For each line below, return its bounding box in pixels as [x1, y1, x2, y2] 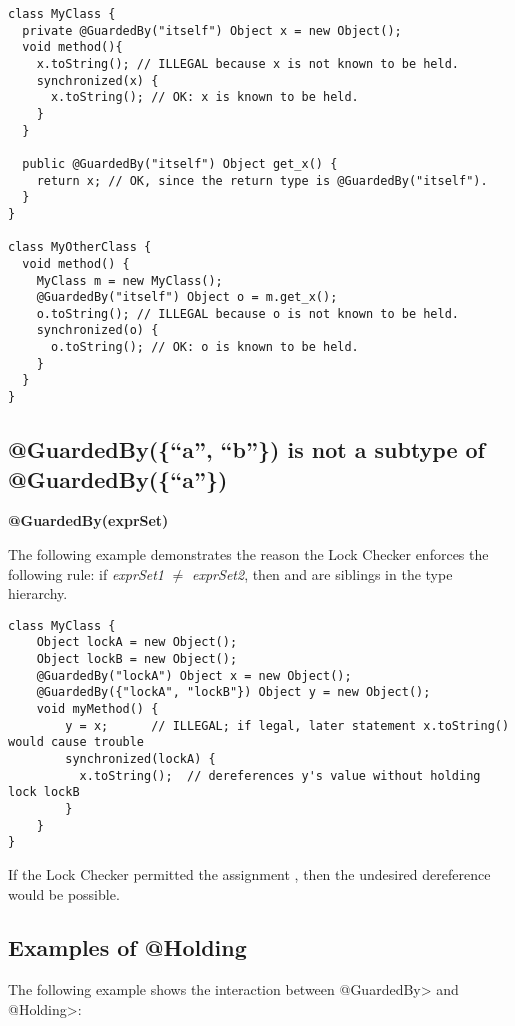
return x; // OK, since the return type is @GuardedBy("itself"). [36, 173, 488, 188]
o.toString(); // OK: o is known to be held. [50, 340, 359, 355]
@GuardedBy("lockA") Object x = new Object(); [36, 668, 352, 683]
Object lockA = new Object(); [36, 635, 238, 650]
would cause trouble [8, 735, 145, 750]
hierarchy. [8, 583, 68, 604]
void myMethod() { [36, 702, 159, 716]
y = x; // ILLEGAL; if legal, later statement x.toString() [65, 718, 510, 733]
